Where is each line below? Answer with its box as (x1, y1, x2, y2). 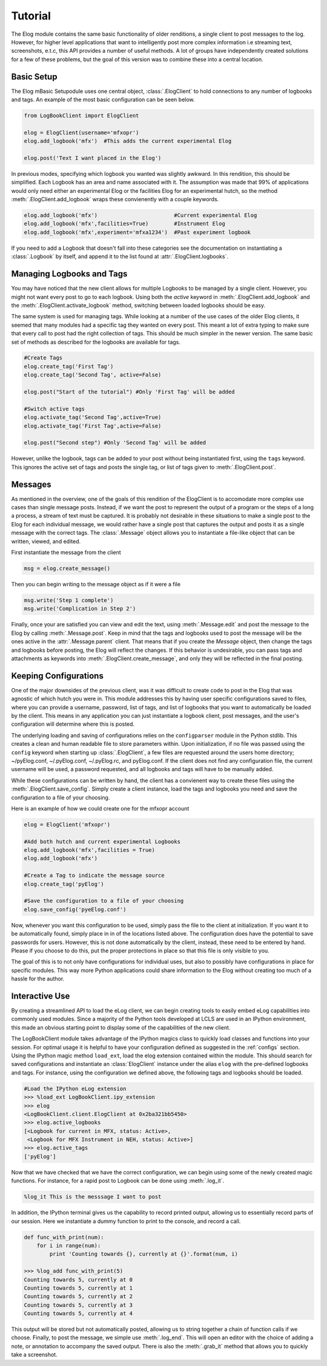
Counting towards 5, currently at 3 (24, 1301, 133, 1308)
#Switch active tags (24, 405, 85, 412)
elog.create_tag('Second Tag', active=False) (24, 372, 162, 378)
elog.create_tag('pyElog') (24, 880, 104, 888)
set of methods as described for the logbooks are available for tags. (11, 338, 181, 346)
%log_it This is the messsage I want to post (24, 1193, 162, 1200)
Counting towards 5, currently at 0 (24, 1276, 133, 1283)
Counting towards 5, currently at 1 (24, 1284, 133, 1291)
